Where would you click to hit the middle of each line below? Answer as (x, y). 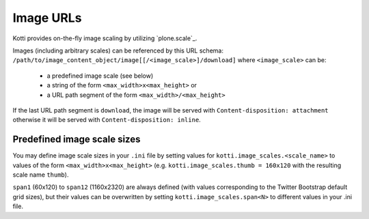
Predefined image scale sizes (77, 140)
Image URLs (47, 18)
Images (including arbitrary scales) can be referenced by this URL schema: (118, 50)
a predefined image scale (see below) (100, 76)
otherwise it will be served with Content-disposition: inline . (107, 120)
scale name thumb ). (41, 175)
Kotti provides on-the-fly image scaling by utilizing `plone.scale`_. (105, 38)
